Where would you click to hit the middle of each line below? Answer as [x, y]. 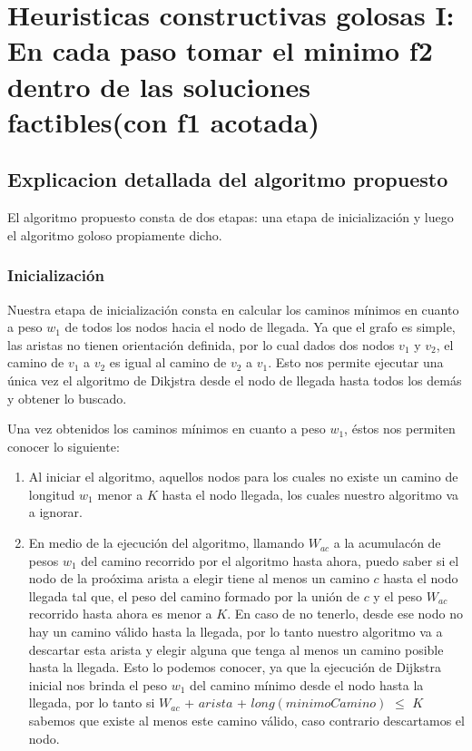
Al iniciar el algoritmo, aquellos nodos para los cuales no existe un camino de [243, 477]
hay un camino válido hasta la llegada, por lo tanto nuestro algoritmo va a [236, 632]
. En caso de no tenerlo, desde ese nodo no [345, 614]
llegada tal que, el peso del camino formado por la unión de [194, 595]
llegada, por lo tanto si [92, 702]
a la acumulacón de [387, 543]
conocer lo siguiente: [64, 446]
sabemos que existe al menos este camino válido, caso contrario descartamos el [246, 721]
